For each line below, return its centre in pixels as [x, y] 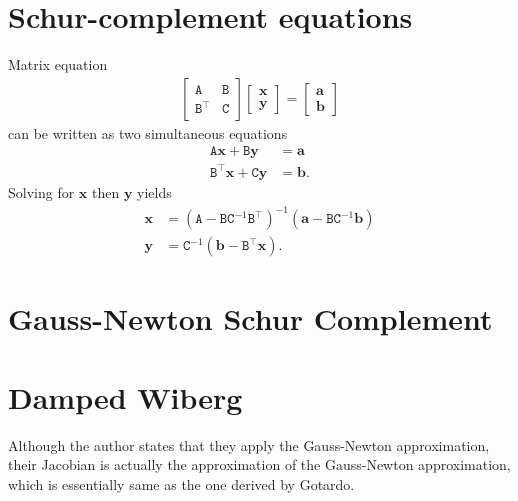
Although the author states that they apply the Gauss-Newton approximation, [249, 444]
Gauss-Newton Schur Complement [250, 318]
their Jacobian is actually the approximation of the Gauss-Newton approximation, [259, 464]
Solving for [41, 191]
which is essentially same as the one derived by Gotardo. [181, 483]
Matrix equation [58, 64]
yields [154, 191]
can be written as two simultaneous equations [148, 132]
